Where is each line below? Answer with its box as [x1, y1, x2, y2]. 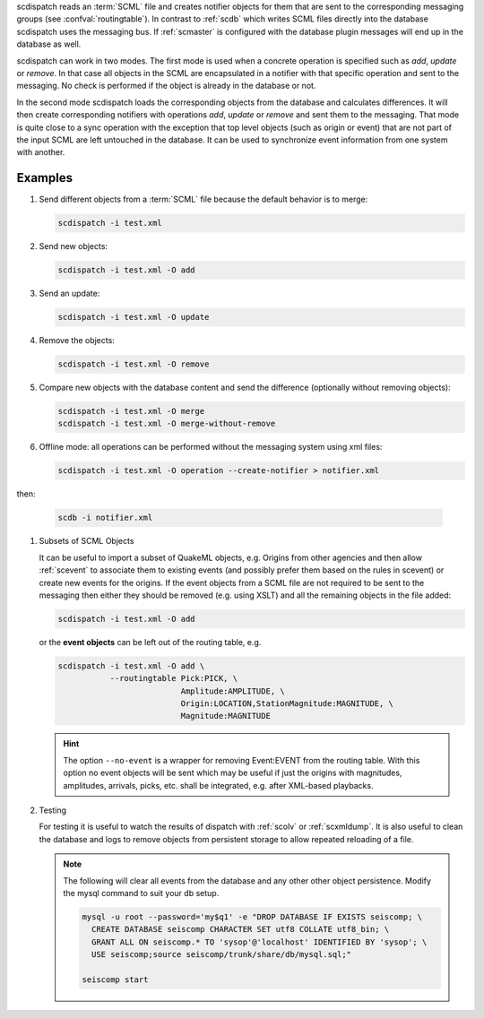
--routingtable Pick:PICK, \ [109, 673, 238, 684]
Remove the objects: [39, 335, 116, 346]
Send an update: [39, 288, 100, 299]
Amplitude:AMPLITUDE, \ [180, 686, 286, 696]
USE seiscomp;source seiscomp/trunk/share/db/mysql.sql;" [91, 950, 352, 960]
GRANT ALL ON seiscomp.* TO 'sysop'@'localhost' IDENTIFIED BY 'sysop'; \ [91, 936, 428, 947]
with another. [16, 147, 65, 158]
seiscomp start [82, 974, 149, 985]
